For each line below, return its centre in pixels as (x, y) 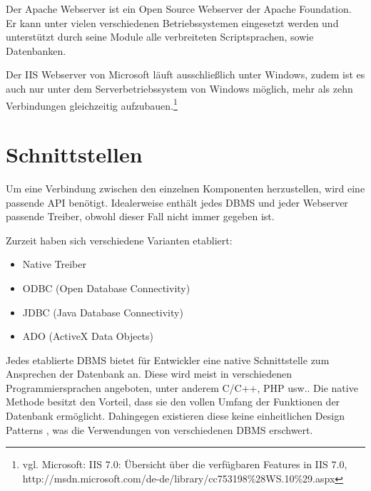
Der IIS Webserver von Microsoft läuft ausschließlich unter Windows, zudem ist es (185, 74)
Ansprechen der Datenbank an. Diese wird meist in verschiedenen (149, 374)
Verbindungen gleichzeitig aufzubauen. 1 (92, 104)
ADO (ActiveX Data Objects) (88, 336)
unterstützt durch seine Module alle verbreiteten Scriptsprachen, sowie (160, 37)
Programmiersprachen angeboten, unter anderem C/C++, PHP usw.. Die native (182, 387)
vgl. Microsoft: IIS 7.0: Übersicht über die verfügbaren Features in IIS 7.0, (185, 464)
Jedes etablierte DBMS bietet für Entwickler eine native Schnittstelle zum (168, 360)
